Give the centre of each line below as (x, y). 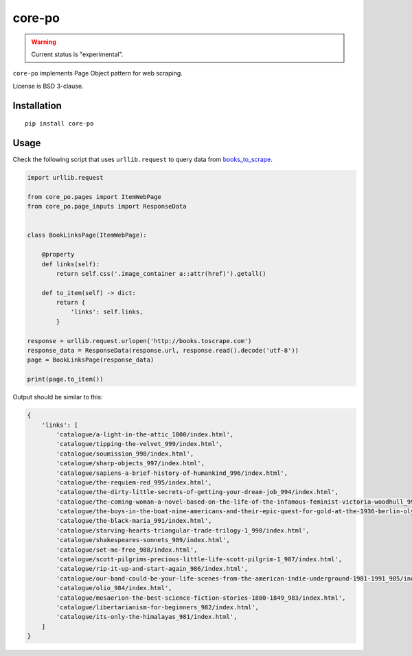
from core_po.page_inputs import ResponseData (107, 207)
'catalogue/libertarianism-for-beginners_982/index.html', (158, 607)
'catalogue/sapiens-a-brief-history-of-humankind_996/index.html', (172, 473)
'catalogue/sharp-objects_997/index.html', (130, 464)
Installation (37, 105)
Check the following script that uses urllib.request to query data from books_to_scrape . (142, 160)
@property (58, 255)
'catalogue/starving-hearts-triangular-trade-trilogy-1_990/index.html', (183, 530)
